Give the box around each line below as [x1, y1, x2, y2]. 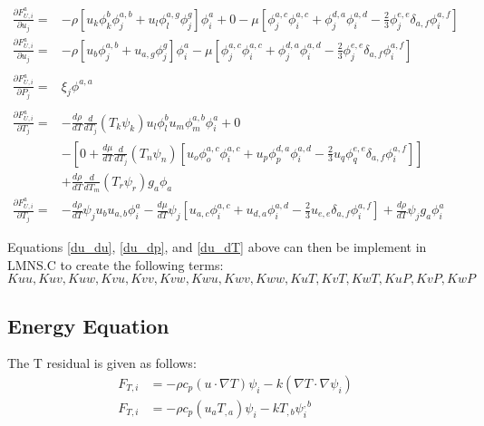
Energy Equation [7, 311, 169, 339]
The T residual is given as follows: [7, 353, 197, 373]
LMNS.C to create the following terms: [7, 255, 224, 274]
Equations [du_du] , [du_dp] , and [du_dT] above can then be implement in [7, 237, 427, 256]
